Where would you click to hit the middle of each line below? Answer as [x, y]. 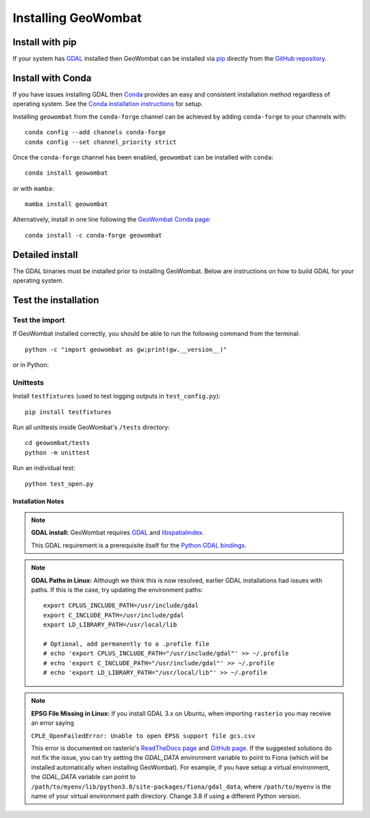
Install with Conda [52, 78]
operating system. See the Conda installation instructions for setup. [108, 104]
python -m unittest [58, 452]
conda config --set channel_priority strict [101, 142]
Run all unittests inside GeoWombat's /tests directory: [91, 427]
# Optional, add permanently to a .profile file [126, 644]
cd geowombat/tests [58, 443]
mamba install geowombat [66, 204]
